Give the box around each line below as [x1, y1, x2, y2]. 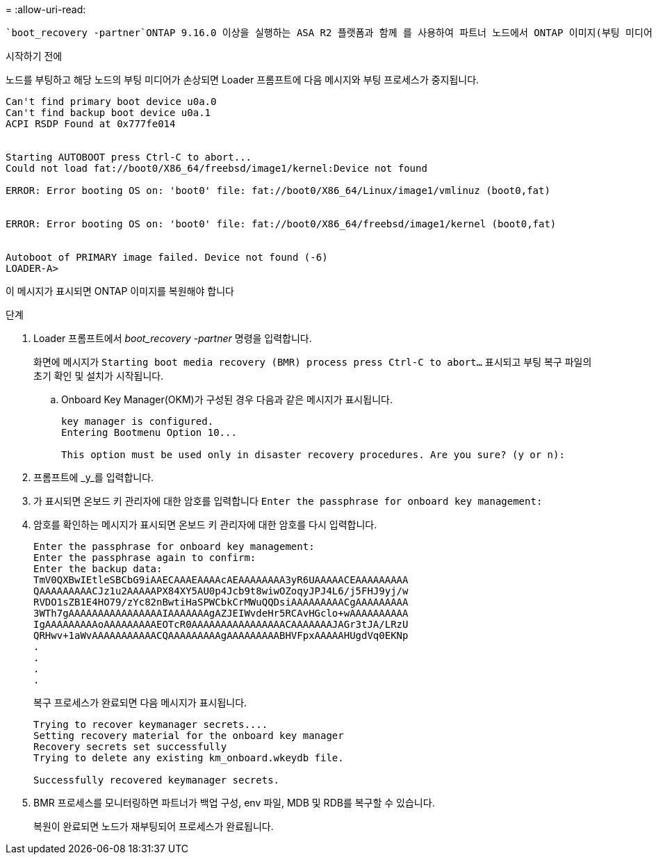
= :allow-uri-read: [6, 3, 86, 15]
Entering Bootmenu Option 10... [61, 427, 237, 438]
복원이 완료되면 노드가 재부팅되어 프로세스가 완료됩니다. [33, 820, 274, 832]
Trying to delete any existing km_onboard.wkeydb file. [33, 752, 344, 763]
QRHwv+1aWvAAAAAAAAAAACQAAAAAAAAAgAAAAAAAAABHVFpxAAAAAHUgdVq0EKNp [33, 630, 409, 641]
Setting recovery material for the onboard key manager [33, 730, 344, 741]
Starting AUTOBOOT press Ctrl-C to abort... [6, 152, 252, 163]
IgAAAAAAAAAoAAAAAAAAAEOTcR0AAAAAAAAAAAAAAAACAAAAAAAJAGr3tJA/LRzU [33, 619, 409, 630]
